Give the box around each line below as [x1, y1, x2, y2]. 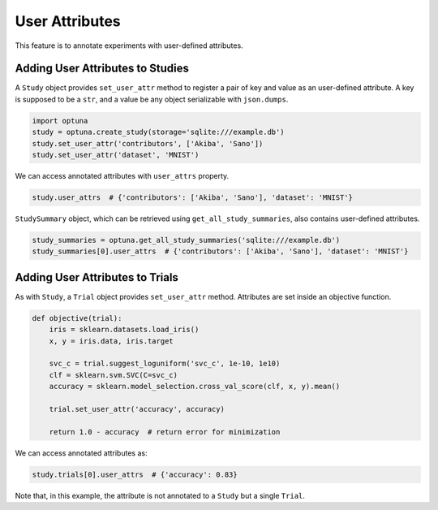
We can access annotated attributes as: [15, 447, 148, 458]
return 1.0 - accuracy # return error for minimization [49, 427, 281, 436]
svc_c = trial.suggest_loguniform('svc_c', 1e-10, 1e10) [49, 359, 281, 369]
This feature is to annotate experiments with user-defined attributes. [15, 41, 243, 50]
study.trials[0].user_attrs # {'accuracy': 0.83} [32, 469, 238, 479]
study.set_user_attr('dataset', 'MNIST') [32, 150, 200, 159]
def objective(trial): [32, 313, 122, 322]
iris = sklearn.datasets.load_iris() [49, 325, 200, 335]
